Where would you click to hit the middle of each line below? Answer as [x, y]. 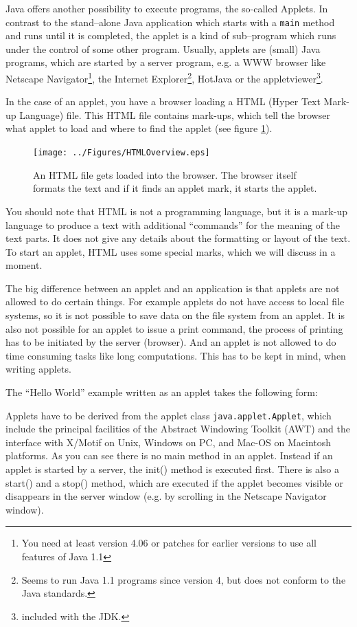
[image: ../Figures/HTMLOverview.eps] [122, 153]
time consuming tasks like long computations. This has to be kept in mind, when [176, 355]
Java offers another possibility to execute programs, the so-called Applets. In [167, 8]
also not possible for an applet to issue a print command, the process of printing [174, 328]
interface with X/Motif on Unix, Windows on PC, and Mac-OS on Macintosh [169, 442]
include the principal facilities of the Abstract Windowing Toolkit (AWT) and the [178, 429]
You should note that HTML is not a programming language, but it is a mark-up [176, 211]
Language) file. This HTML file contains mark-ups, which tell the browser [175, 114]
